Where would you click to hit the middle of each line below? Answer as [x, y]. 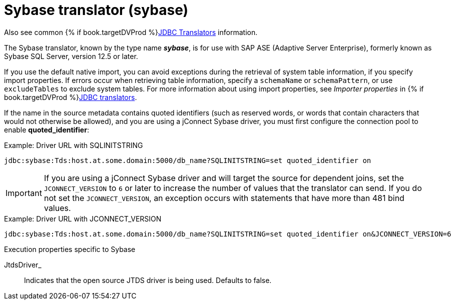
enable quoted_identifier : [47, 129]
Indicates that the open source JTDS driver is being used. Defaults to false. [148, 280]
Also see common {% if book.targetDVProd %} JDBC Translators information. [131, 32]
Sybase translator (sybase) [96, 10]
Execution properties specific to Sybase [70, 249]
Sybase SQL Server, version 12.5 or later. [71, 56]
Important [24, 193]
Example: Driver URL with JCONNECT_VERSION [83, 218]
